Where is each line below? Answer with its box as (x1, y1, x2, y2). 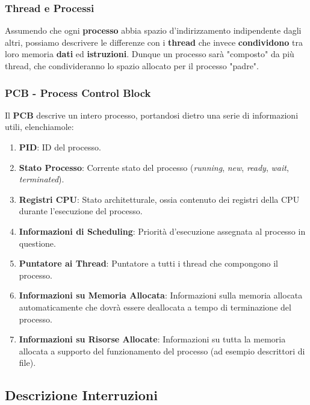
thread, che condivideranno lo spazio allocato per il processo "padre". (5, 60, 259, 72)
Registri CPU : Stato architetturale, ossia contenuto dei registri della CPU (19, 193, 300, 205)
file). (19, 356, 36, 369)
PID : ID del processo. (19, 141, 101, 153)
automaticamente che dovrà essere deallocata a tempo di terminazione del (19, 300, 291, 313)
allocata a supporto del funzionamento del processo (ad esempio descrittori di (19, 344, 305, 357)
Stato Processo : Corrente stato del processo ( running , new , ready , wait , (19, 161, 289, 173)
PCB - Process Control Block (5, 85, 151, 100)
